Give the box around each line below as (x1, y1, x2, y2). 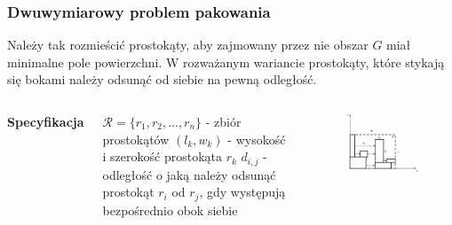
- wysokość (227, 129, 286, 148)
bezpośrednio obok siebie (102, 200, 238, 219)
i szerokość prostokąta (102, 147, 223, 166)
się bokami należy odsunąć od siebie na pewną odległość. (7, 70, 317, 89)
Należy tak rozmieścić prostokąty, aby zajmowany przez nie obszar (7, 35, 369, 54)
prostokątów (102, 129, 170, 148)
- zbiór (205, 112, 242, 130)
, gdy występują (199, 182, 286, 201)
